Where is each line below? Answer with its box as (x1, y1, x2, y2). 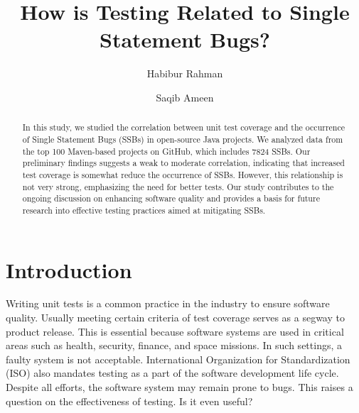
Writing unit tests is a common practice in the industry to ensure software (6, 296, 330, 311)
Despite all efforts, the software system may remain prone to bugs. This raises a (6, 380, 353, 395)
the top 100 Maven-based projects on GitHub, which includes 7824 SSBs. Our (22, 145, 311, 157)
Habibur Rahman (146, 66, 223, 81)
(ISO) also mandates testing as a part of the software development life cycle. (6, 365, 339, 380)
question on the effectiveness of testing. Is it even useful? (6, 393, 253, 408)
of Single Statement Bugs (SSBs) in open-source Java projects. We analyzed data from (22, 133, 343, 145)
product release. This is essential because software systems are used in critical (6, 324, 344, 338)
